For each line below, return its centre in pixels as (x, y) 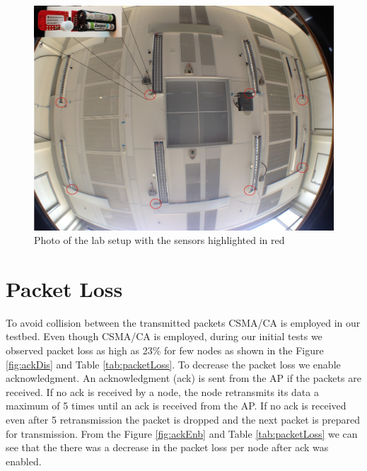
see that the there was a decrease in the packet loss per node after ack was (167, 447)
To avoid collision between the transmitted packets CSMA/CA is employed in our (183, 322)
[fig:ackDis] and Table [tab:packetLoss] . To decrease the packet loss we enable (173, 364)
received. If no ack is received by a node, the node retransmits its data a (162, 391)
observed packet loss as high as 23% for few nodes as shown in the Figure (165, 350)
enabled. (24, 461)
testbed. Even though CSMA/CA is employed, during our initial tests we (164, 336)
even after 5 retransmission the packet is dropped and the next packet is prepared (183, 420)
